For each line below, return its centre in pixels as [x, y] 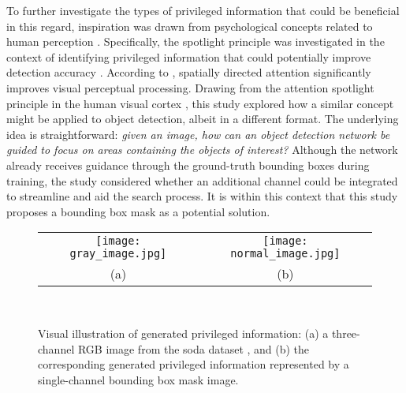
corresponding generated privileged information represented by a [194, 364]
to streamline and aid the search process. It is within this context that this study [202, 196]
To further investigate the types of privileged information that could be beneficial [203, 10]
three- [346, 333]
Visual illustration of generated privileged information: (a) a [183, 333]
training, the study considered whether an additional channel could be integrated [202, 180]
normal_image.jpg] [285, 254]
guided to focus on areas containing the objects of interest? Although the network [202, 150]
